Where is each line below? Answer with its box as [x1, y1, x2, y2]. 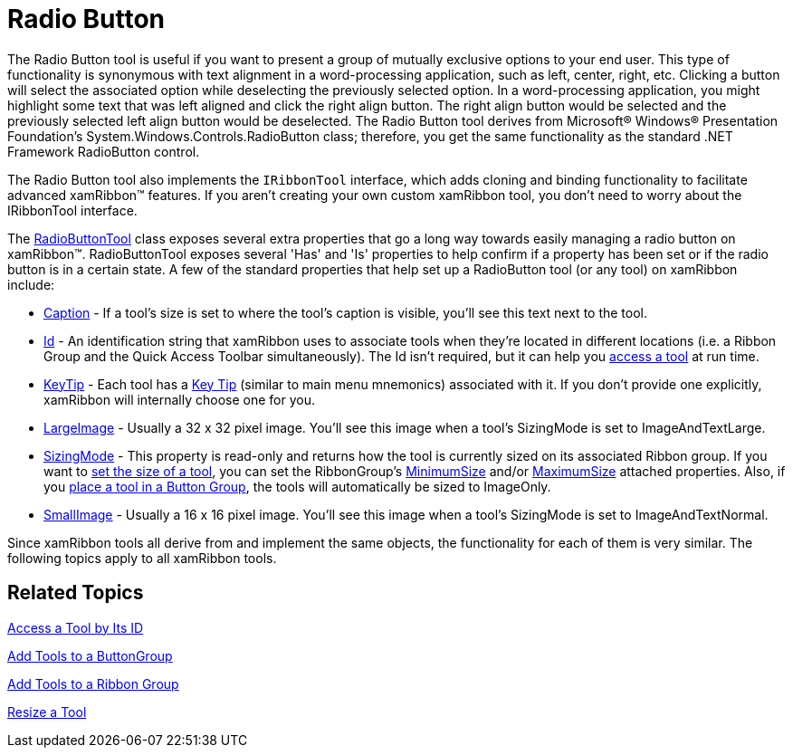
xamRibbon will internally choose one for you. [43, 391, 316, 407]
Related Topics [7, 581, 144, 605]
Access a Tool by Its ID [7, 619, 144, 636]
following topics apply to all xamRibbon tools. [7, 550, 277, 566]
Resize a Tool [7, 703, 87, 720]
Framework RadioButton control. [7, 143, 200, 159]
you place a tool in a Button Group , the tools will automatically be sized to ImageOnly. [43, 478, 551, 494]
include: [7, 276, 55, 292]
